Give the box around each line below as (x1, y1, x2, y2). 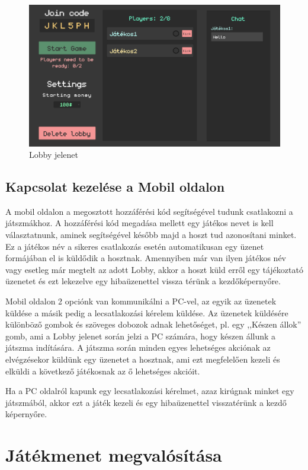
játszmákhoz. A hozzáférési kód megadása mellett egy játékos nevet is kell (5, 217, 274, 229)
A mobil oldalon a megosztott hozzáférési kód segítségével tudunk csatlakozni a (5, 205, 293, 217)
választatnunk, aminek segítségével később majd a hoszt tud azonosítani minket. (5, 228, 297, 241)
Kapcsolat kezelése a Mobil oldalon (5, 177, 225, 196)
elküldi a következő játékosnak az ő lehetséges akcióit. (5, 364, 200, 377)
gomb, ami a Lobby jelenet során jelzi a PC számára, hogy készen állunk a (5, 329, 276, 342)
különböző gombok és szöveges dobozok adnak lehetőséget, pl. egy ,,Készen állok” (5, 318, 301, 331)
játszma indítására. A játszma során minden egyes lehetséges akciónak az (5, 341, 271, 354)
